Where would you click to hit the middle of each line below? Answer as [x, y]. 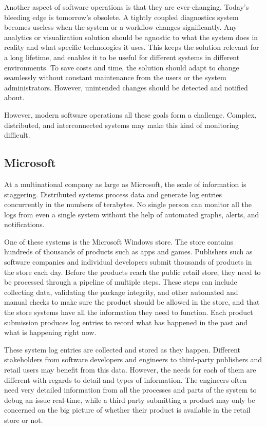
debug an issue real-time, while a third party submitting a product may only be [130, 400]
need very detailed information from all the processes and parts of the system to [130, 390]
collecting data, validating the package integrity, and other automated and [121, 292]
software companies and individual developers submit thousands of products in [128, 262]
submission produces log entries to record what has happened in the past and [126, 322]
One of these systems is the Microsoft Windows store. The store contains [119, 241]
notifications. [24, 224]
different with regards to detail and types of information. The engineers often [126, 379]
